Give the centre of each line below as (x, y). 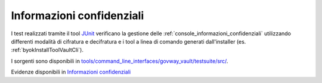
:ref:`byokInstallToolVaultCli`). (47, 50)
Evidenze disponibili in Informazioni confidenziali (71, 72)
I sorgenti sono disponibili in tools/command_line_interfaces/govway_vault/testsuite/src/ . (120, 61)
